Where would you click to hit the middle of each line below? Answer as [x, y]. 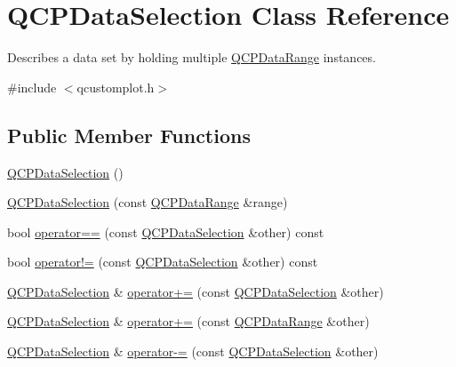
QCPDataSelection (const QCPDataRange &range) [148, 202]
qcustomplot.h [116, 87]
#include [32, 87]
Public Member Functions [129, 135]
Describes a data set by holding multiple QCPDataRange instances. [192, 57]
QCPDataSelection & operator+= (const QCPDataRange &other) [188, 321]
